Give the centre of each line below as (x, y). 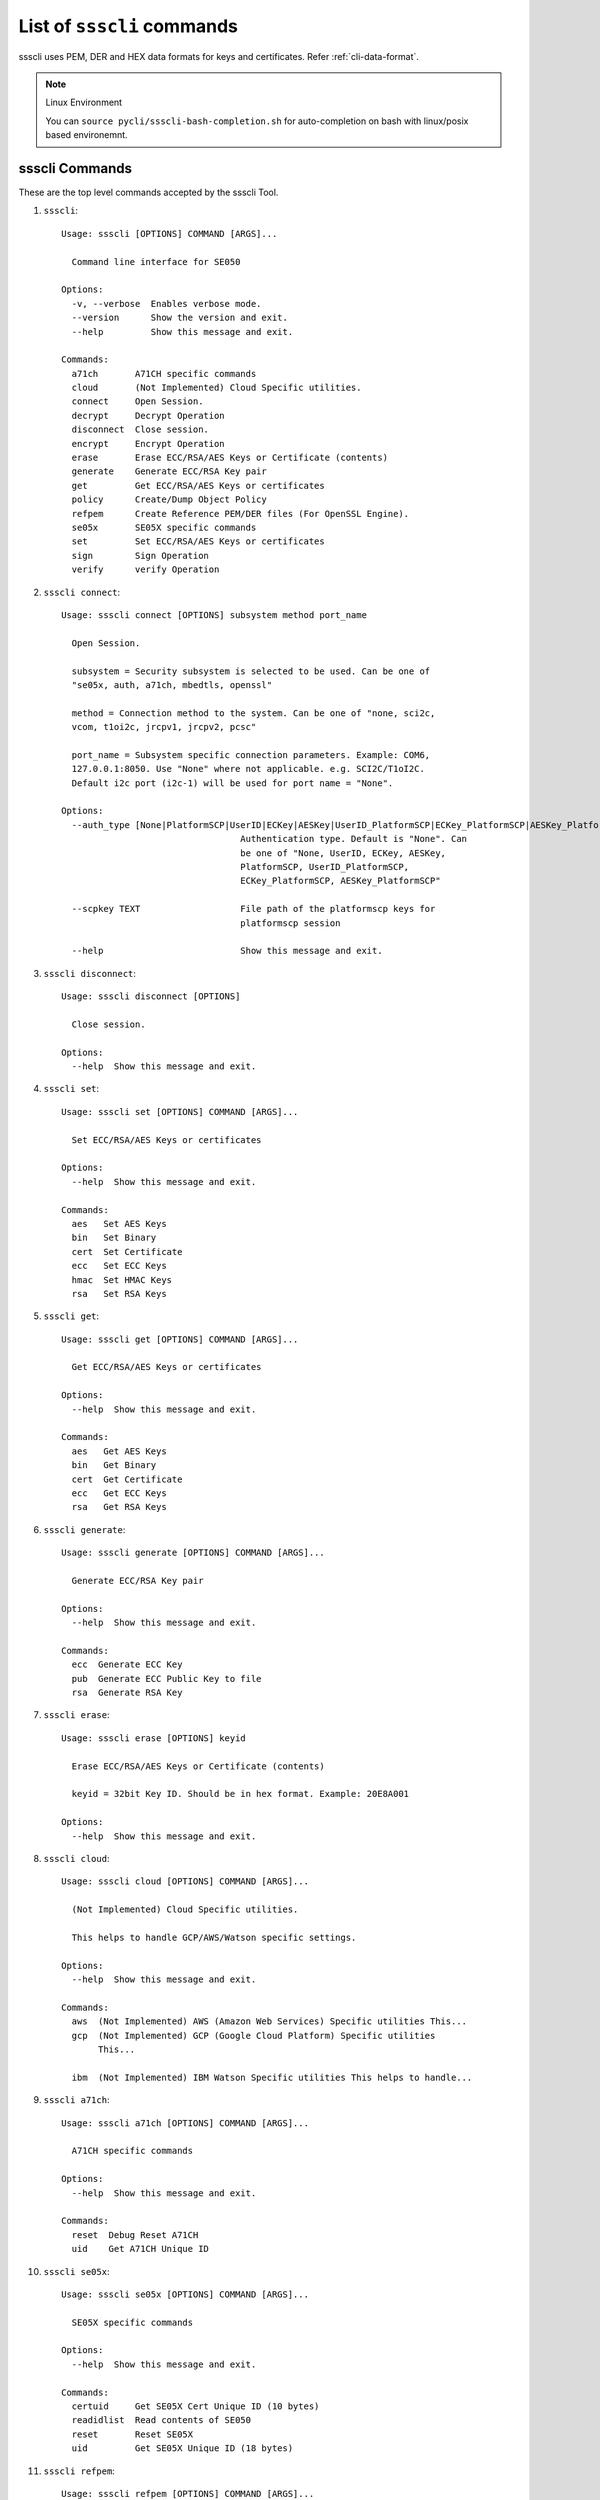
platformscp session (290, 923)
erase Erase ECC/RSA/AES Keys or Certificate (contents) (230, 458)
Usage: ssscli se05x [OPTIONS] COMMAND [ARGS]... (185, 2294)
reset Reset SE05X (132, 2434)
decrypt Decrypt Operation (148, 415)
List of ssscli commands (128, 26)
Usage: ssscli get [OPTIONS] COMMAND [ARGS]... (180, 1339)
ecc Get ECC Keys (119, 1493)
